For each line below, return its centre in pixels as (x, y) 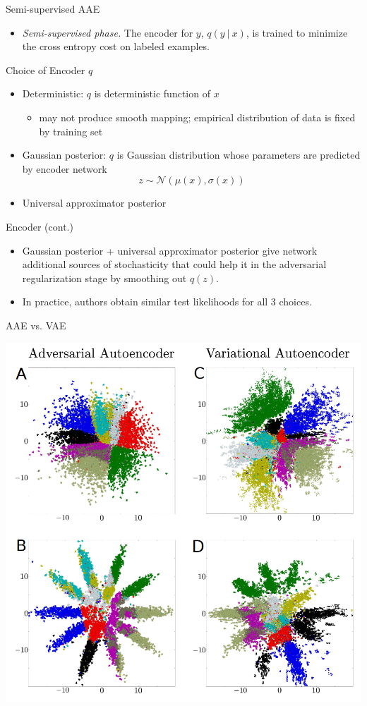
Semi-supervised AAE (53, 8)
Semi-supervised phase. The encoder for (108, 32)
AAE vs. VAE (36, 325)
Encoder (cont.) (40, 226)
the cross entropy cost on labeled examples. (116, 46)
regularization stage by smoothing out (104, 278)
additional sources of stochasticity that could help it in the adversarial (174, 264)
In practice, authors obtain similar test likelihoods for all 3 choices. (167, 302)
